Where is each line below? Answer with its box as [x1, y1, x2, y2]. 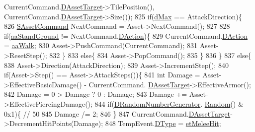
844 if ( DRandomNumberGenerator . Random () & [94, 98, 244, 109]
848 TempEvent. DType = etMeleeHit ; [105, 118, 221, 129]
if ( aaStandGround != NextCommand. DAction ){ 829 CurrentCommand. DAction [4, 30, 248, 41]
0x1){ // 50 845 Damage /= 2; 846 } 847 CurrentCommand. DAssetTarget [4, 108, 231, 119]
